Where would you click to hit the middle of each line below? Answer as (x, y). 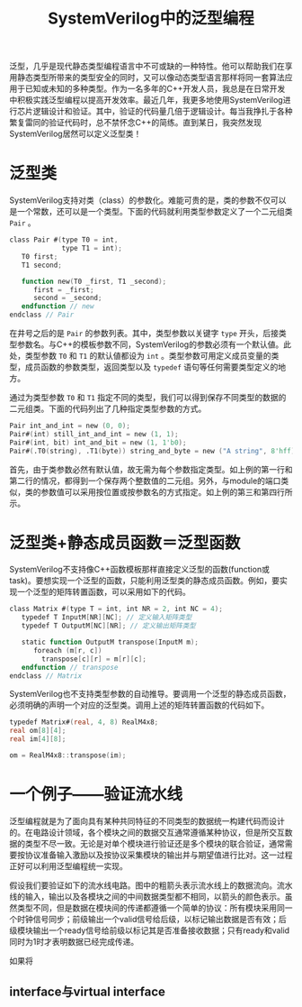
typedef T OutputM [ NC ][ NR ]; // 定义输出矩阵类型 (108, 626)
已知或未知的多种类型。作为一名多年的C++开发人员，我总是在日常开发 (155, 89)
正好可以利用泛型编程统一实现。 (68, 865)
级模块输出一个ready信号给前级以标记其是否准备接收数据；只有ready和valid (150, 930)
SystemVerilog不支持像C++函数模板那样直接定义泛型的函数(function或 (139, 570)
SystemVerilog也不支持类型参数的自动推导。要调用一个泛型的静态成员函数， (150, 694)
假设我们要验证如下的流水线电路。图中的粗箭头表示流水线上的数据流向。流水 (151, 885)
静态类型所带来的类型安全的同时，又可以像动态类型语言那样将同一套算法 (151, 78)
